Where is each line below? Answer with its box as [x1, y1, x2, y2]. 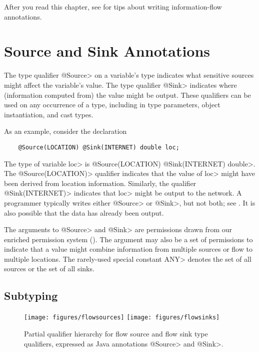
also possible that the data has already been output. [4, 207, 164, 218]
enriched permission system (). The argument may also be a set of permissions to [4, 234, 253, 244]
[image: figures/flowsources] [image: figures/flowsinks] [24, 314, 220, 321]
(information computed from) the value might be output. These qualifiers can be [4, 89, 251, 100]
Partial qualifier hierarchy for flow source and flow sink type [24, 328, 208, 338]
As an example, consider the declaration [4, 126, 127, 136]
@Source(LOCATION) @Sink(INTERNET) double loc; [18, 143, 179, 151]
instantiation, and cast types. [4, 109, 93, 119]
